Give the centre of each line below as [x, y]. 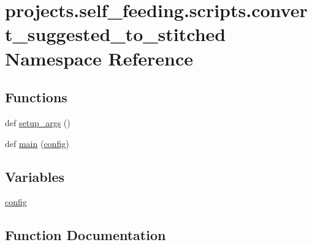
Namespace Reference [99, 58]
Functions [36, 97]
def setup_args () [38, 122]
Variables [35, 176]
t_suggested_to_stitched [116, 34]
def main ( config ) [37, 143]
